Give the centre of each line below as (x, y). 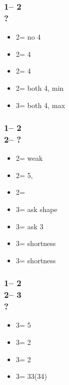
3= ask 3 (29, 226)
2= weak (29, 158)
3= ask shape (37, 209)
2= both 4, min (40, 87)
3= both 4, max (41, 105)
